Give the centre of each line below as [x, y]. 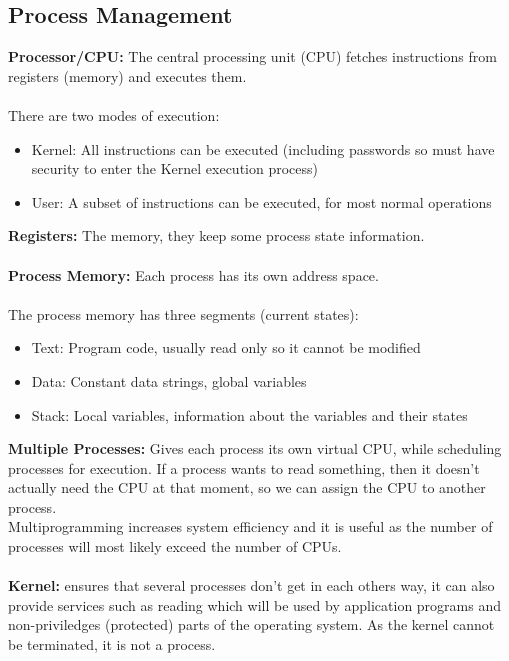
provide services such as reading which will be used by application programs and [254, 604]
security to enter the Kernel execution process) [174, 168]
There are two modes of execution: [114, 114]
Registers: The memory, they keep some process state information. [216, 235]
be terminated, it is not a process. [112, 644]
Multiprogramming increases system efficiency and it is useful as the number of [250, 526]
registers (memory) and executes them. [127, 75]
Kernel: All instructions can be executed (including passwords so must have [263, 148]
